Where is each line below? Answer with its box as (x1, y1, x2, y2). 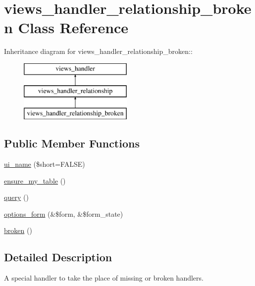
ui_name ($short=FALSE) (4, 159, 85, 169)
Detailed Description (4, 249, 112, 265)
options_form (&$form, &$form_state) (4, 208, 123, 219)
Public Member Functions (4, 136, 140, 151)
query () (4, 192, 29, 202)
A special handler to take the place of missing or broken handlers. (4, 273, 204, 283)
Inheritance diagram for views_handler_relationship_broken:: (4, 46, 193, 56)
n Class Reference (4, 17, 129, 38)
